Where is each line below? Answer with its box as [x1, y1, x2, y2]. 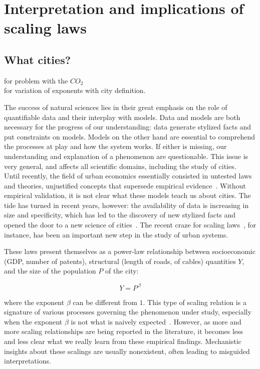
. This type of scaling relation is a [143, 296, 246, 307]
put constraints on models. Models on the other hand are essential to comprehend [4, 131, 255, 141]
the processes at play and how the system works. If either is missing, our [4, 141, 227, 151]
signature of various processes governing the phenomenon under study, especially [4, 306, 251, 317]
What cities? [4, 51, 71, 67]
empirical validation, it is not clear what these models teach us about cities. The [4, 190, 251, 200]
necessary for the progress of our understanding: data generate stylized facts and [4, 121, 251, 132]
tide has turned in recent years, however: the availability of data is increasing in [4, 199, 249, 210]
